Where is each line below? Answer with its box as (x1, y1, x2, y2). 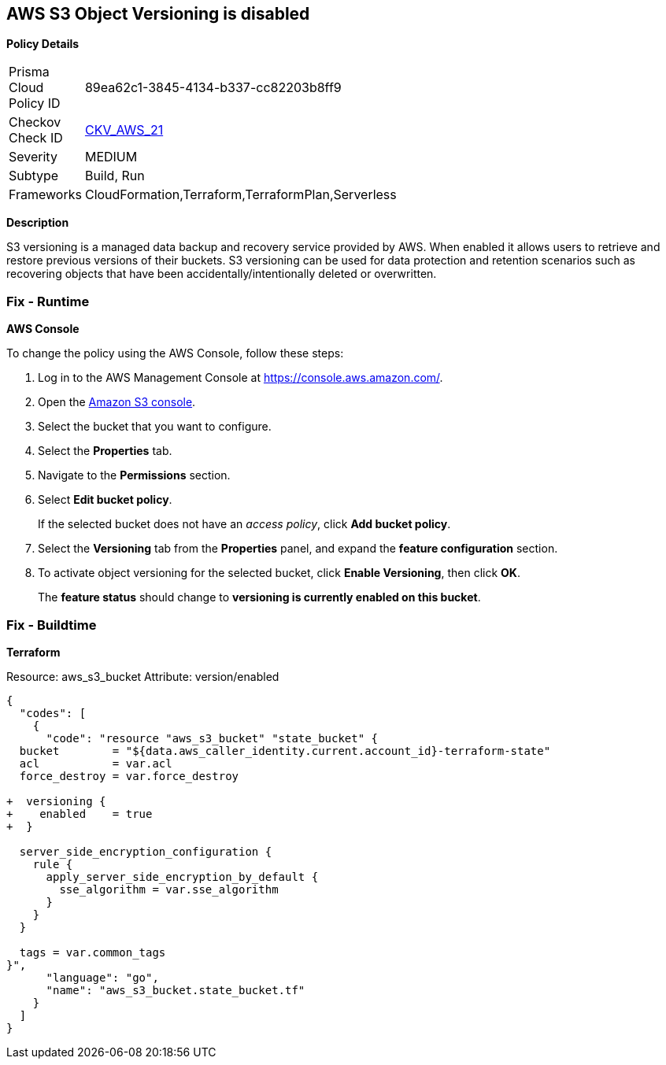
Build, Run (84, 168, 145, 184)
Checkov (9, 114, 61, 131)
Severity (9, 149, 57, 165)
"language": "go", (46, 971, 159, 984)
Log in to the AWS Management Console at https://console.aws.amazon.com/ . (38, 371, 443, 385)
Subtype (9, 168, 59, 184)
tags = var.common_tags (19, 945, 166, 959)
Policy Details (6, 37, 80, 51)
